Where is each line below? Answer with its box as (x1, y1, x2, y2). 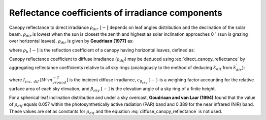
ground (52, 80, 66, 85)
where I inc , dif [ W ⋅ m (9, 76, 53, 84)
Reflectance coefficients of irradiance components (9, 7, 223, 18)
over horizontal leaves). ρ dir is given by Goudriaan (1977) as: (9, 38, 134, 45)
